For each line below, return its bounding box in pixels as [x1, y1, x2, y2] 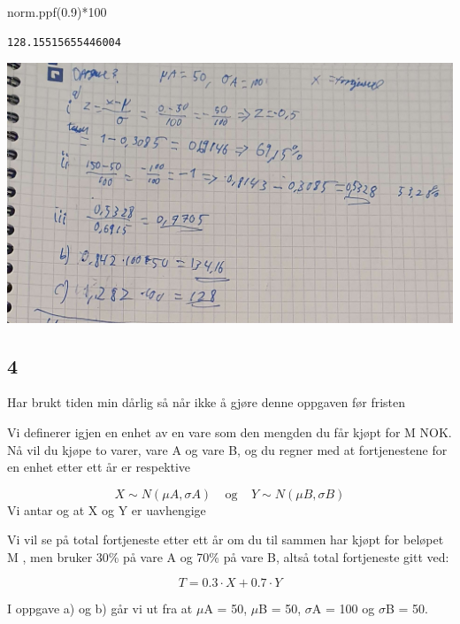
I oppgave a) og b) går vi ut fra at [7, 599, 193, 618]
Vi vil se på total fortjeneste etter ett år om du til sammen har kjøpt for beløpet [7, 530, 444, 549]
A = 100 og [311, 599, 375, 618]
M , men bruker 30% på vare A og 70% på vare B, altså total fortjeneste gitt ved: [7, 547, 449, 566]
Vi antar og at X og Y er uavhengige [7, 500, 206, 519]
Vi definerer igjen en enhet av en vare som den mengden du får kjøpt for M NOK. [7, 422, 452, 441]
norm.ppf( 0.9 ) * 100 [7, 3, 107, 20]
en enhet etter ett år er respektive [7, 458, 191, 476]
